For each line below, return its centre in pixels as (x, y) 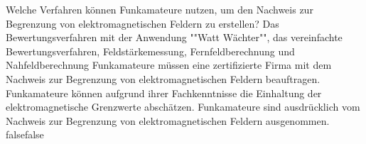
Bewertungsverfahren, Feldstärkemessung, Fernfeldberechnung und (150, 51)
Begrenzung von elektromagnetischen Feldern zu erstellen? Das (142, 23)
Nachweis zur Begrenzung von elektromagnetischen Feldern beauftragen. (163, 78)
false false (25, 134)
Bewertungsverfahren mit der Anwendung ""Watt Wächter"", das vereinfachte (174, 37)
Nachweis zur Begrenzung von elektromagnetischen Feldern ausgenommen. (168, 120)
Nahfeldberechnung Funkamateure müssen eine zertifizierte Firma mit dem (169, 65)
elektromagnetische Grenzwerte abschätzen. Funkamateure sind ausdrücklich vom (183, 107)
